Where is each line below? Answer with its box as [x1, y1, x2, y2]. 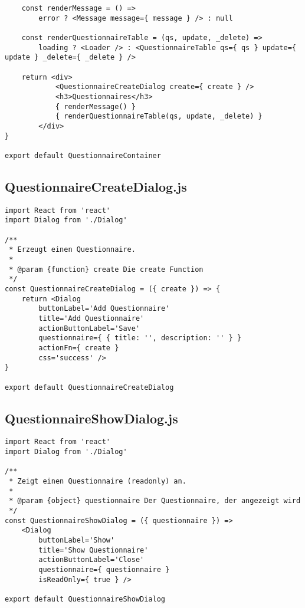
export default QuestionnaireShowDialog [5, 594, 166, 603]
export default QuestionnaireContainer [5, 151, 161, 160]
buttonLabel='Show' [38, 535, 115, 544]
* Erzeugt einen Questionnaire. [9, 245, 136, 254]
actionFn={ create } [38, 343, 119, 352]
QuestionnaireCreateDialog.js [5, 177, 187, 195]
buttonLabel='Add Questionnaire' [38, 304, 170, 313]
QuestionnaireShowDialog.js [5, 409, 178, 427]
